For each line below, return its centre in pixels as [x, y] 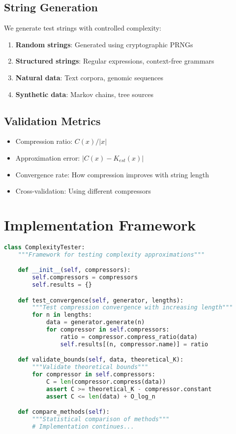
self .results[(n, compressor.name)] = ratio [134, 344]
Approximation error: [48, 157]
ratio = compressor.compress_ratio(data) [129, 337]
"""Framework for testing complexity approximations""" [111, 254]
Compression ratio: [44, 141]
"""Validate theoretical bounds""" [90, 367]
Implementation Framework [100, 224]
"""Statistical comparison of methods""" [101, 419]
